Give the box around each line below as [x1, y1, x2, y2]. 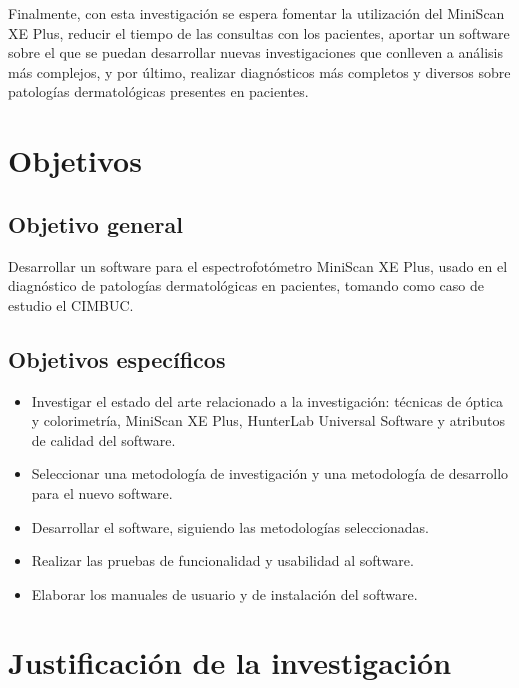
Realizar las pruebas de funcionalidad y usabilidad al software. [31, 550, 414, 571]
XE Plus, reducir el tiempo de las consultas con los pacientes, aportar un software [8, 22, 510, 43]
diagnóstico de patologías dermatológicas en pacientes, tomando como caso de [8, 275, 484, 296]
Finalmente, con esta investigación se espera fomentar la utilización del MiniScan [8, 3, 505, 23]
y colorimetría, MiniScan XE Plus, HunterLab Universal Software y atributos [31, 410, 506, 431]
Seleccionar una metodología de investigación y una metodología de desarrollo [31, 463, 509, 484]
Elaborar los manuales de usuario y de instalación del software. [31, 583, 418, 604]
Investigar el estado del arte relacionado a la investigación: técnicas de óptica [31, 390, 504, 411]
